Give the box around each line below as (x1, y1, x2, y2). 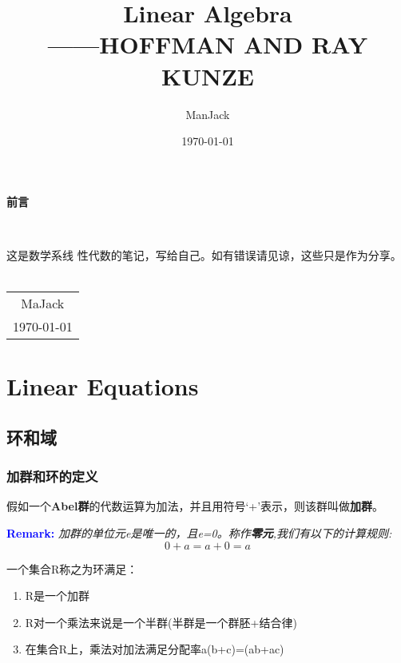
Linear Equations (6, 370, 199, 403)
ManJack (185, 105, 230, 122)
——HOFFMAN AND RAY (47, 28, 368, 61)
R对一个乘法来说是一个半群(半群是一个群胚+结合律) (25, 613, 297, 630)
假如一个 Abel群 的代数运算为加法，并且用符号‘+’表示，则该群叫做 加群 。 (6, 498, 384, 514)
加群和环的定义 (6, 466, 98, 486)
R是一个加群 (25, 587, 90, 604)
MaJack (21, 294, 65, 313)
